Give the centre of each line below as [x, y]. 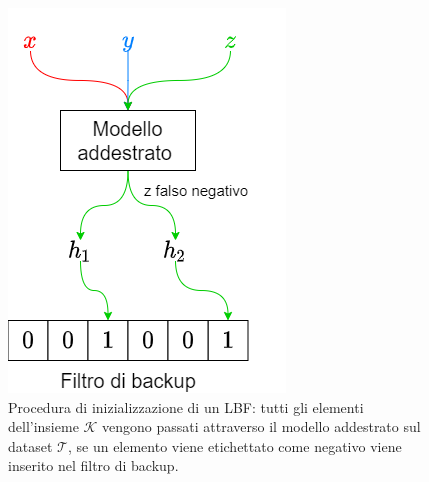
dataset [30, 445]
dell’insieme [43, 426]
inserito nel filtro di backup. [93, 465]
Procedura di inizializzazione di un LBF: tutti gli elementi [186, 406]
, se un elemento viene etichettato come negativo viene [234, 445]
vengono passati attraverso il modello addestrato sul [261, 426]
